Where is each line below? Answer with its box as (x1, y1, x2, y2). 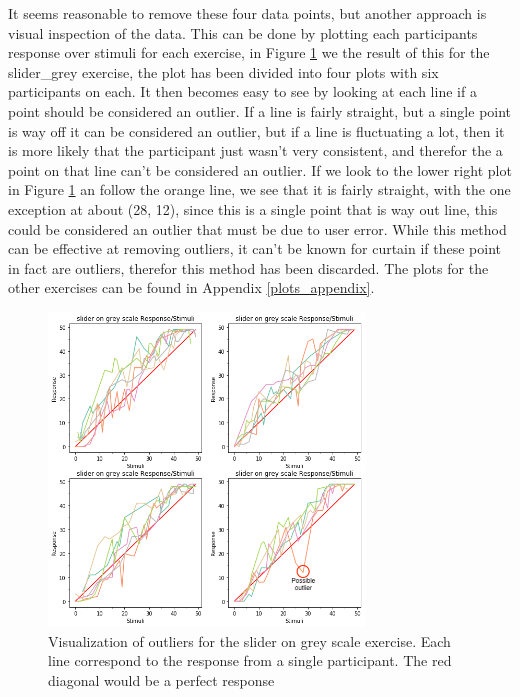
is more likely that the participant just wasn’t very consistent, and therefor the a (8, 140, 503, 161)
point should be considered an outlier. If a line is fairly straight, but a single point (8, 100, 512, 121)
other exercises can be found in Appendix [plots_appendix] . (8, 277, 375, 298)
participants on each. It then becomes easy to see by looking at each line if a (8, 81, 477, 102)
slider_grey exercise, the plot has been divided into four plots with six (8, 61, 439, 82)
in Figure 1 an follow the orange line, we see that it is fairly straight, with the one (8, 179, 511, 200)
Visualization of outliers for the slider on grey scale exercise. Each (48, 630, 451, 651)
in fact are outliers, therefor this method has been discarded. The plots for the (8, 257, 489, 278)
